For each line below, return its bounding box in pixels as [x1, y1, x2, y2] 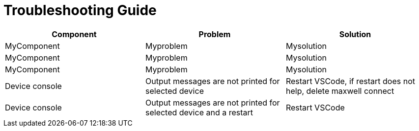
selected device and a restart [145, 107, 253, 117]
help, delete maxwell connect [285, 86, 394, 96]
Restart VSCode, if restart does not [285, 76, 416, 86]
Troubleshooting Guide [3, 2, 157, 19]
